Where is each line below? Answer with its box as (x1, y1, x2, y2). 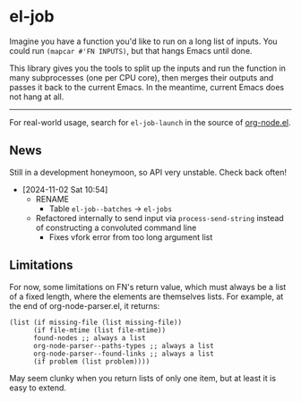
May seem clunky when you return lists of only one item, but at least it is (9, 372, 276, 383)
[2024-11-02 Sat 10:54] (21, 184, 108, 194)
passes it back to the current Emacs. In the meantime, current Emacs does (9, 81, 285, 92)
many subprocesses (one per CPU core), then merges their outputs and (9, 72, 274, 82)
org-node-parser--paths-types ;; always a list (32, 341, 215, 350)
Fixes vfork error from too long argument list (48, 231, 213, 243)
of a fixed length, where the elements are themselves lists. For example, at (9, 291, 284, 302)
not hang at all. (9, 91, 64, 102)
